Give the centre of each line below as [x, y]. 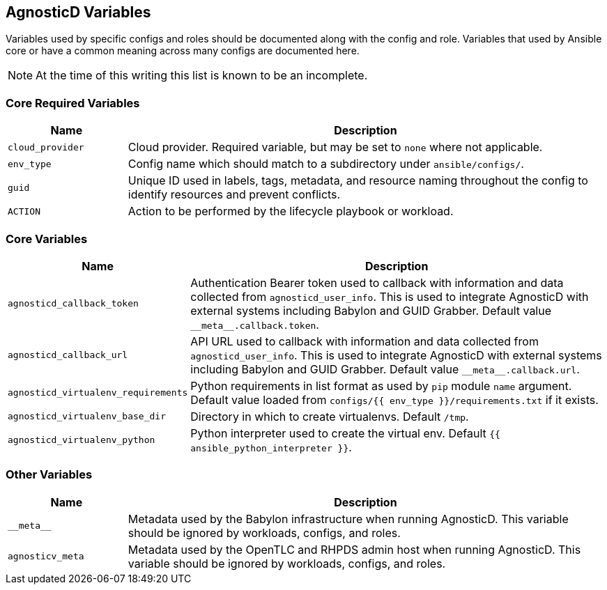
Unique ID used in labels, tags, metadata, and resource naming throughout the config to [358, 181]
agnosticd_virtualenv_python [82, 440]
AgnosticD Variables [78, 12]
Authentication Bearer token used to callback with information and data [377, 282]
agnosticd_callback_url [68, 355]
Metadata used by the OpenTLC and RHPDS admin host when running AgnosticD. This [354, 549]
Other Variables [49, 475]
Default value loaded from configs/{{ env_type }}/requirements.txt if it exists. [394, 399]
